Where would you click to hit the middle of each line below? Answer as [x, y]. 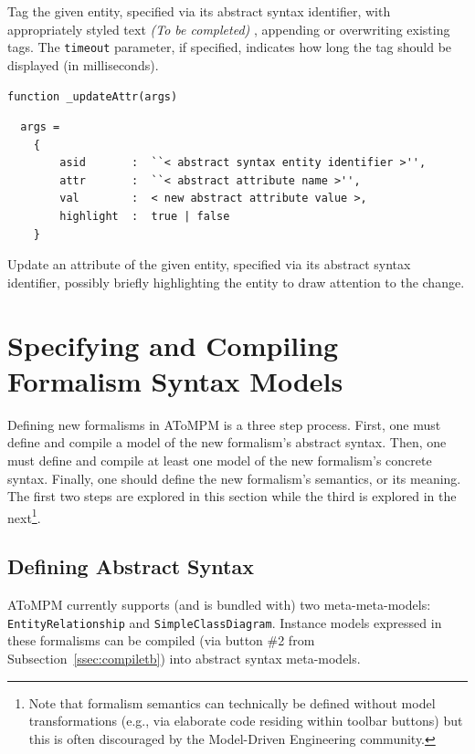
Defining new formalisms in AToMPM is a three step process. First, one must [224, 424]
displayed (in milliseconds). [83, 64]
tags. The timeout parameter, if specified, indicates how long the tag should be [230, 47]
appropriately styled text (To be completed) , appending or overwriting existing [229, 29]
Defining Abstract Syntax [131, 566]
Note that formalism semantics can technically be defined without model [232, 702]
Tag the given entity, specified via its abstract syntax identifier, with [199, 11]
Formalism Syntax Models [175, 380]
